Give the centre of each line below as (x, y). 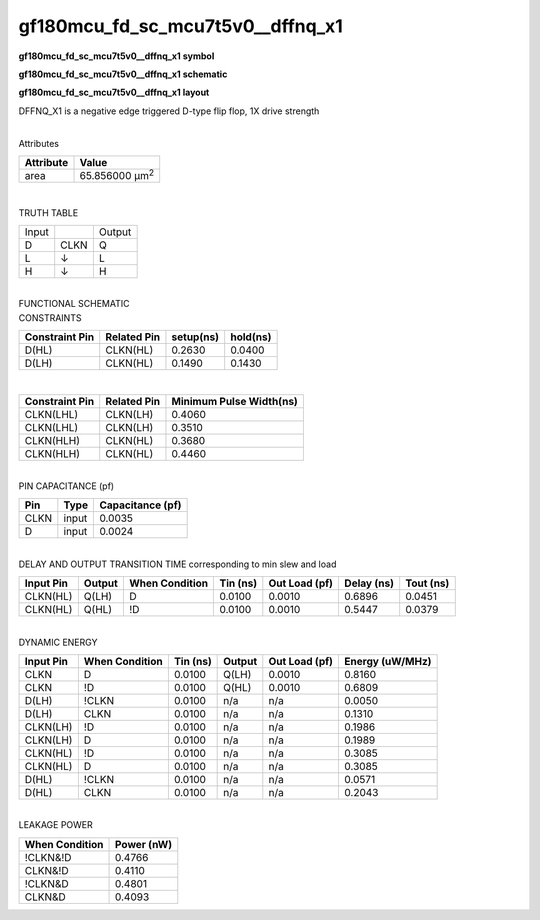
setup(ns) (195, 337)
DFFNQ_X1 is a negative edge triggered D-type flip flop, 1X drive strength (169, 111)
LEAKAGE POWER (56, 825)
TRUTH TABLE (48, 212)
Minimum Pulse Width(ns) (235, 401)
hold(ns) (251, 337)
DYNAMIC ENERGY (58, 642)
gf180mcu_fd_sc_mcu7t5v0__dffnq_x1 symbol (116, 56)
